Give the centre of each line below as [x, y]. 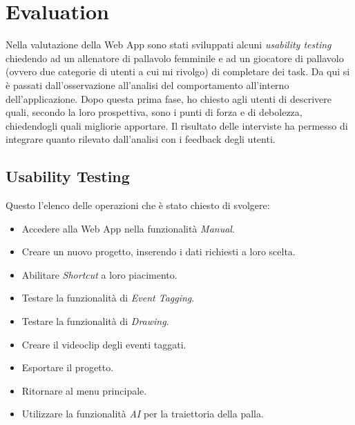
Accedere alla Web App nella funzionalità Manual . [128, 228]
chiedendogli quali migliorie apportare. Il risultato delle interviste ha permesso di [177, 125]
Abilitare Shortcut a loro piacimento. [99, 274]
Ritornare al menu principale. [84, 390]
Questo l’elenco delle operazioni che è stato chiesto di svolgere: [138, 205]
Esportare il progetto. [68, 367]
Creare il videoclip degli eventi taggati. [104, 344]
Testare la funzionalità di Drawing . [95, 321]
